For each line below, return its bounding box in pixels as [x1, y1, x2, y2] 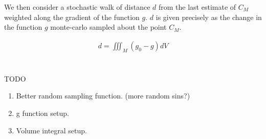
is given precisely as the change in [156, 11, 262, 22]
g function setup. [16, 107, 69, 118]
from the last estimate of [158, 2, 236, 12]
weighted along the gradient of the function [4, 11, 140, 22]
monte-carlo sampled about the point [50, 22, 167, 32]
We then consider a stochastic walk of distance [4, 2, 150, 12]
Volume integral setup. [16, 125, 87, 135]
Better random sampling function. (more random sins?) [16, 90, 190, 101]
